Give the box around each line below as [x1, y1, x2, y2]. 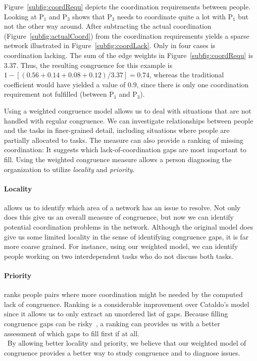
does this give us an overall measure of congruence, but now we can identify [4, 212, 234, 222]
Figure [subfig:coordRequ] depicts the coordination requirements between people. [4, 1, 251, 11]
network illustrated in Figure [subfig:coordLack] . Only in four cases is [4, 40, 215, 51]
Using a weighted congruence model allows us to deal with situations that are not [4, 105, 252, 116]
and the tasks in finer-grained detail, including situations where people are [4, 125, 230, 135]
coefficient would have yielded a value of [4, 79, 126, 89]
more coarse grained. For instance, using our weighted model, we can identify [4, 241, 238, 251]
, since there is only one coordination [136, 79, 249, 89]
